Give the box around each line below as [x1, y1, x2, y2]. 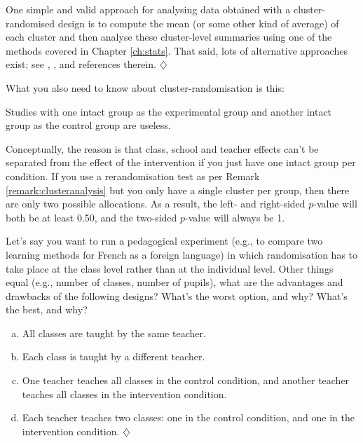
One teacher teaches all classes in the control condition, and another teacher [22, 373, 350, 388]
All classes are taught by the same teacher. [22, 325, 206, 340]
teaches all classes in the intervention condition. [22, 386, 227, 401]
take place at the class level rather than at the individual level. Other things [6, 261, 334, 275]
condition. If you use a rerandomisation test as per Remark [6, 168, 260, 183]
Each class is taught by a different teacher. [22, 349, 205, 364]
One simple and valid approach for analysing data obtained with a [6, 2, 291, 16]
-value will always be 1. [185, 210, 285, 224]
